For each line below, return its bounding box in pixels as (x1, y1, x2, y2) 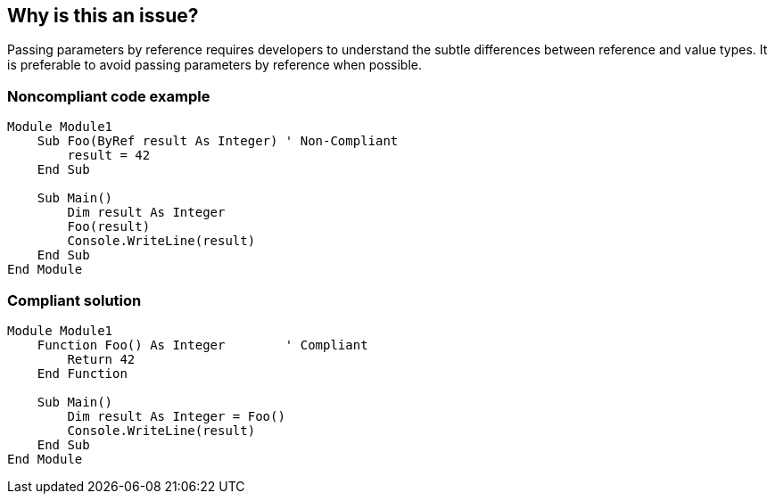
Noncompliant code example (7, 86, 210, 105)
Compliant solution (7, 291, 142, 309)
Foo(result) (67, 219, 151, 234)
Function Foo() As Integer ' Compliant (37, 337, 368, 352)
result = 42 (67, 148, 151, 163)
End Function (37, 365, 128, 381)
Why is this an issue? (7, 4, 199, 27)
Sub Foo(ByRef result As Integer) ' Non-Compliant (37, 134, 399, 149)
